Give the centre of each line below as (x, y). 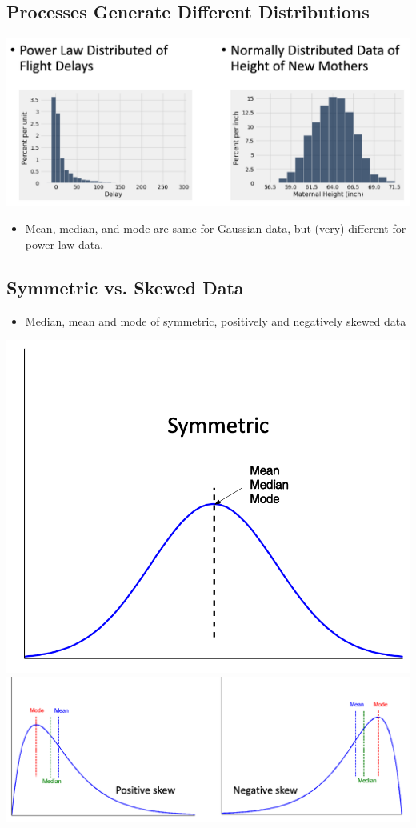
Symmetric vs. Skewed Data (125, 288)
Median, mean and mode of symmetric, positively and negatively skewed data (216, 320)
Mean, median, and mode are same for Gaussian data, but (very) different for (216, 228)
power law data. (64, 244)
